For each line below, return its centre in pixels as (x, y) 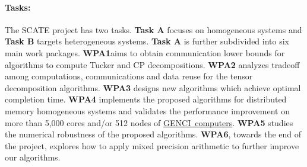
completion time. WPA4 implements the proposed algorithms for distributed (146, 99)
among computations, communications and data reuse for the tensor (129, 76)
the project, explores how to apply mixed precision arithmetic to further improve (152, 145)
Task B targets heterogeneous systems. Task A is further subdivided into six (147, 41)
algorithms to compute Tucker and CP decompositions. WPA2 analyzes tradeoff (152, 64)
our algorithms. (33, 157)
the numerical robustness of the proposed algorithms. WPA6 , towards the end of (153, 134)
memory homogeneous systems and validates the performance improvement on (147, 110)
